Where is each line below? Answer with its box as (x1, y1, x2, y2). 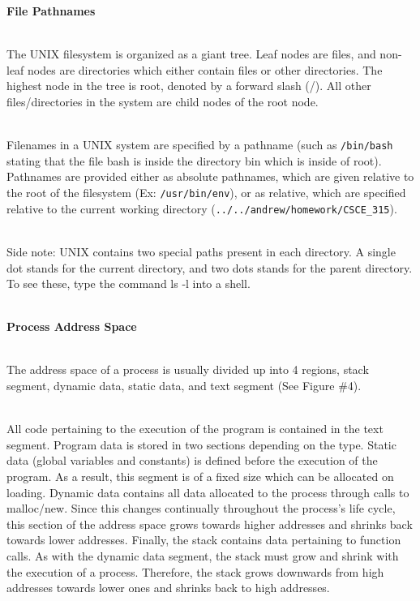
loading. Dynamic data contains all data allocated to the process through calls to (6, 483, 409, 500)
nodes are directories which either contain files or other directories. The (28, 61, 383, 78)
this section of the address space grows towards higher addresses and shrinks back (6, 515, 413, 532)
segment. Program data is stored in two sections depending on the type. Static (6, 436, 396, 453)
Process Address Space (6, 318, 137, 335)
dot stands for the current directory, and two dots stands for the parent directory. (6, 259, 413, 276)
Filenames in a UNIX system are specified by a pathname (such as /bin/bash (6, 136, 393, 153)
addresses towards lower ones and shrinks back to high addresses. (6, 579, 330, 596)
